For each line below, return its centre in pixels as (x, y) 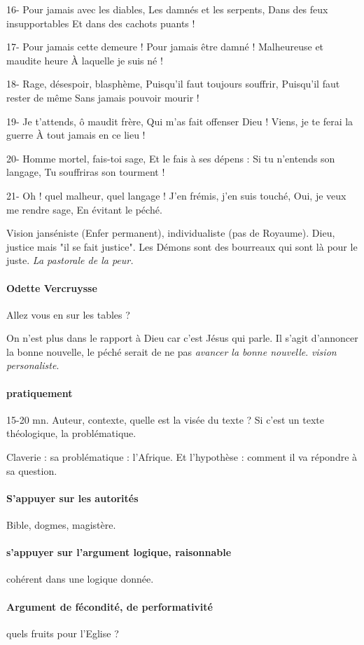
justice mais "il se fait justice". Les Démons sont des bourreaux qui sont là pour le (182, 246)
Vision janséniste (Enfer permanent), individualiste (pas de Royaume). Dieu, (171, 233)
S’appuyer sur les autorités (72, 498)
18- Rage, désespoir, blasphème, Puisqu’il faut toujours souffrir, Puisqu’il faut (173, 84)
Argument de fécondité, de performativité (110, 606)
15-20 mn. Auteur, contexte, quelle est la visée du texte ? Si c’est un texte (166, 419)
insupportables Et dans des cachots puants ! (101, 23)
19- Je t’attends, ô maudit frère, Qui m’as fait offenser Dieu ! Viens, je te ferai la (180, 121)
